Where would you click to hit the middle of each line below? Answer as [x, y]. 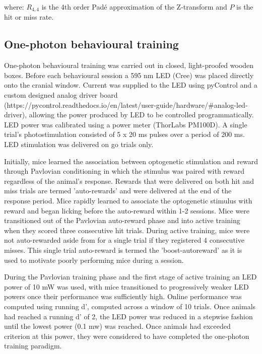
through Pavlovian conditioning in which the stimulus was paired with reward [124, 171]
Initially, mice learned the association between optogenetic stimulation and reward [131, 161]
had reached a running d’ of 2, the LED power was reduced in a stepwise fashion [128, 316]
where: [14, 7]
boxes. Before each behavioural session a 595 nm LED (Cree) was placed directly [129, 75]
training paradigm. [33, 346]
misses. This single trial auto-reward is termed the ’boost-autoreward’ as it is [123, 250]
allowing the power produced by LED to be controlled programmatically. [141, 115]
